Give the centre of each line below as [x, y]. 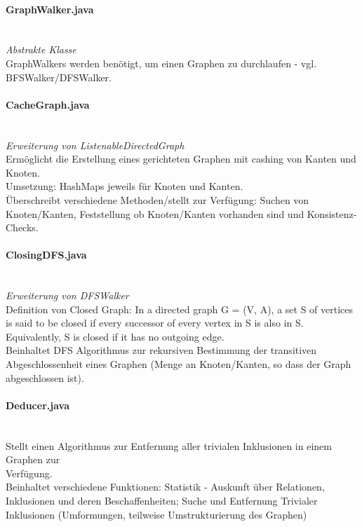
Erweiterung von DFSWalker [67, 295]
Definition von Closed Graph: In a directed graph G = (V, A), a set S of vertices [180, 309]
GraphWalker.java [50, 9]
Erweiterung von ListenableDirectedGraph [95, 145]
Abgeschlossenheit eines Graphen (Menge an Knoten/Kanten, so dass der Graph [179, 364]
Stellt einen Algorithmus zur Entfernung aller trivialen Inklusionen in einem [169, 445]
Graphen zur [33, 459]
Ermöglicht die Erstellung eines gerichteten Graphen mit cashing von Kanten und [181, 159]
